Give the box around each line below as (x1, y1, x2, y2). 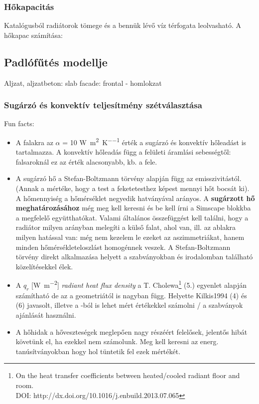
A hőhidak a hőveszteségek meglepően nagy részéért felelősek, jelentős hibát (15, 326, 248, 337)
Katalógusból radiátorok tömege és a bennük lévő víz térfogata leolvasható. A (4, 20, 241, 30)
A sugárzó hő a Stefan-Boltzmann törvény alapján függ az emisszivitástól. (15, 173, 242, 184)
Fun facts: (4, 118, 34, 129)
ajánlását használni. (15, 310, 76, 320)
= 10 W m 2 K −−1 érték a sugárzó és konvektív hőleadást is (62, 136, 247, 147)
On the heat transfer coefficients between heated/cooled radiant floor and (15, 370, 240, 381)
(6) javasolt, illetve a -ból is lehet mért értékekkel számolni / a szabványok (15, 300, 243, 310)
